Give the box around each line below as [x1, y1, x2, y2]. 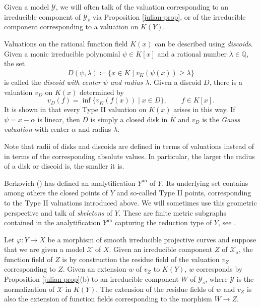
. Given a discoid [149, 76, 202, 87]
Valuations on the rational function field [4, 38, 128, 48]
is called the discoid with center [4, 76, 101, 87]
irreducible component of [4, 11, 81, 22]
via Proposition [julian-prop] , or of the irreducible [92, 11, 246, 22]
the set [4, 58, 25, 69]
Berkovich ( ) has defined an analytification [4, 177, 136, 188]
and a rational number [157, 48, 227, 59]
